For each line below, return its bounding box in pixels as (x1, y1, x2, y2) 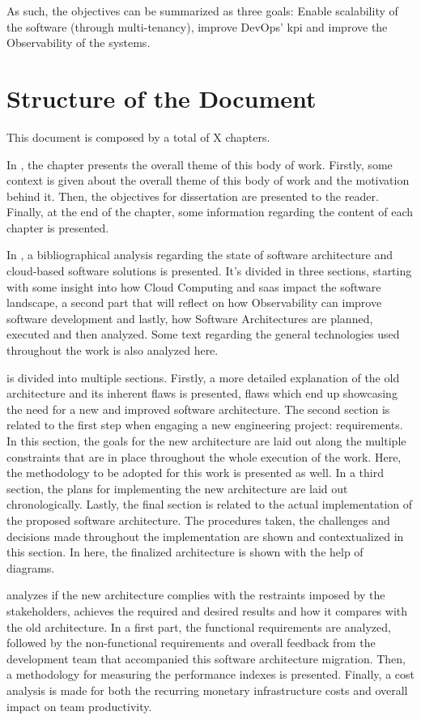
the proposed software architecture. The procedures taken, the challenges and (6, 511, 390, 528)
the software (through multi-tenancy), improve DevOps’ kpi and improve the (6, 18, 388, 35)
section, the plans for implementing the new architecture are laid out (6, 479, 348, 496)
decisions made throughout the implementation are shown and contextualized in (6, 527, 404, 544)
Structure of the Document (6, 81, 317, 114)
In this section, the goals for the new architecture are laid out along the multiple (6, 432, 406, 449)
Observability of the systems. (6, 34, 151, 51)
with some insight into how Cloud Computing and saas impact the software (6, 278, 381, 295)
